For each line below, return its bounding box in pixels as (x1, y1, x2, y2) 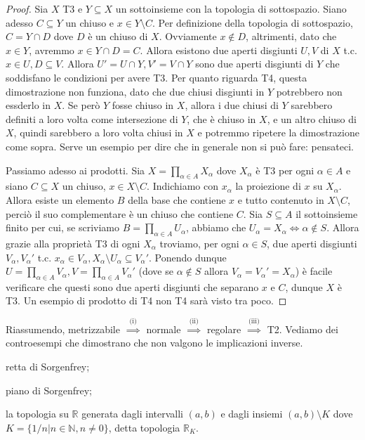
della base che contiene (128, 192, 226, 207)
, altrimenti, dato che (246, 29, 337, 44)
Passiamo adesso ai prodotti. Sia (6, 162, 145, 177)
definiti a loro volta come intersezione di (6, 111, 178, 126)
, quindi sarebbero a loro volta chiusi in (13, 125, 183, 140)
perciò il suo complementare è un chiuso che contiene (6, 206, 234, 221)
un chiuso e (65, 15, 114, 30)
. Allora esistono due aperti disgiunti (140, 42, 298, 57)
